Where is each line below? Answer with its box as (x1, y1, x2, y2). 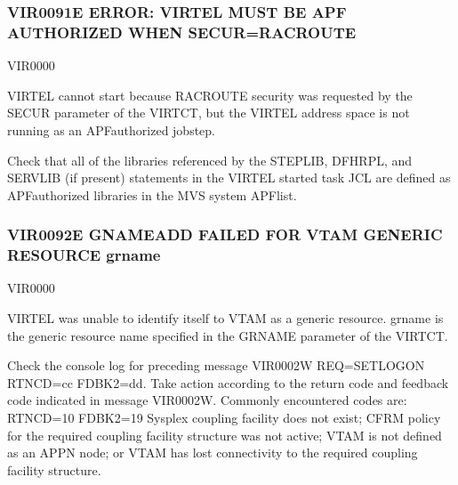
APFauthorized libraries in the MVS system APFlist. (7, 185, 297, 204)
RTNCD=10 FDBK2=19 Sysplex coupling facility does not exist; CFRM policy (7, 408, 441, 426)
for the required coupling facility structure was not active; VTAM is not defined (7, 425, 442, 444)
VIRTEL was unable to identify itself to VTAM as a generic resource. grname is (7, 309, 444, 327)
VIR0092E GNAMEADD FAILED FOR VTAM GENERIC (7, 223, 443, 246)
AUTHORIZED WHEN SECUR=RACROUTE (7, 20, 357, 43)
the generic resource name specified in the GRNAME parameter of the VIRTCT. (7, 326, 448, 344)
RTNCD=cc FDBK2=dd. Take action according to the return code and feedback (7, 373, 449, 392)
